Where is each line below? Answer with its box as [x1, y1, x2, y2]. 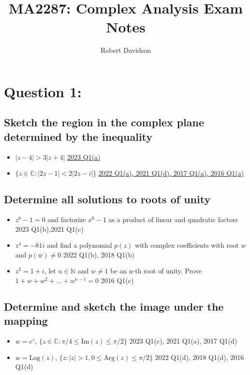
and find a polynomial [47, 240, 112, 250]
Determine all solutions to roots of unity [4, 192, 211, 207]
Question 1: [4, 81, 82, 101]
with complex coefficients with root [135, 240, 239, 250]
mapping [4, 313, 48, 328]
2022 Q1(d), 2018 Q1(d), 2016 [155, 352, 244, 362]
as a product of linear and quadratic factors [108, 214, 238, 225]
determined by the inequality [4, 129, 153, 144]
